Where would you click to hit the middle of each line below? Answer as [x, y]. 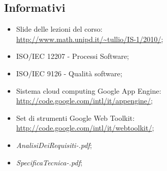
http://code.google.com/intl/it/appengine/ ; [85, 101]
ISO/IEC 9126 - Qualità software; [69, 73]
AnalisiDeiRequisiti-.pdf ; [54, 145]
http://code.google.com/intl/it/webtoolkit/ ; [85, 128]
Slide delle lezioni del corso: [59, 29]
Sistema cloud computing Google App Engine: [89, 90]
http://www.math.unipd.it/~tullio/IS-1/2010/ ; [90, 39]
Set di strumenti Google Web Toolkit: [75, 117]
